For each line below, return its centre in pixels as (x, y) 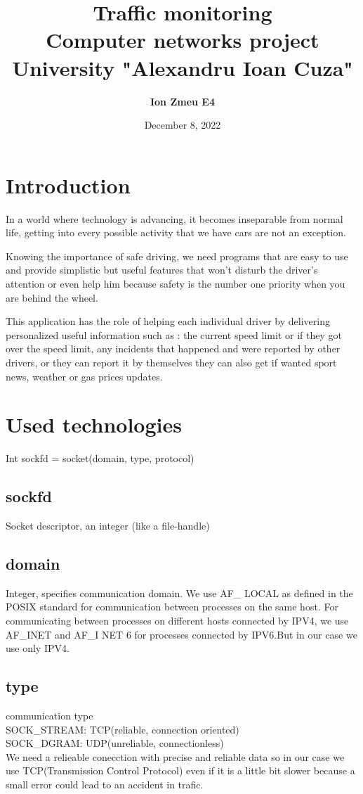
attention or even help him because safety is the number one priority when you (176, 283)
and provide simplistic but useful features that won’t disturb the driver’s (162, 270)
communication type (49, 716)
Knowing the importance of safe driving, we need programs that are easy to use (177, 256)
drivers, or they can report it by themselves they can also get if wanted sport (171, 362)
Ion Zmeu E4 (183, 101)
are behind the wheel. (52, 297)
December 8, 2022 (183, 125)
